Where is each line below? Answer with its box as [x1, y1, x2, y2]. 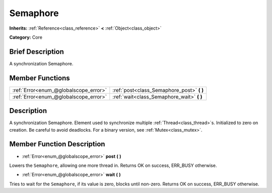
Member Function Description [9, 140, 105, 148]
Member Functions [9, 73, 70, 82]
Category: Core [9, 34, 43, 40]
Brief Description [9, 47, 64, 56]
